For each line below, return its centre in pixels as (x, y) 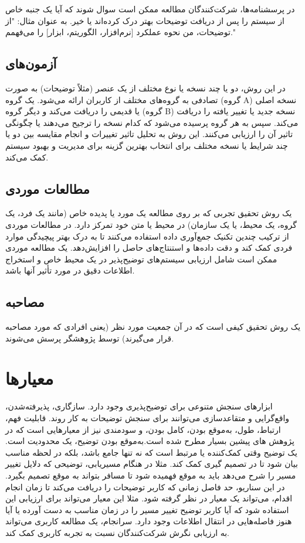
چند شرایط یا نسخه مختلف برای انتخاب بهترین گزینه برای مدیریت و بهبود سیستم (147, 145)
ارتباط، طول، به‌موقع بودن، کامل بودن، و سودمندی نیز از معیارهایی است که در (143, 429)
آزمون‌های (31, 64)
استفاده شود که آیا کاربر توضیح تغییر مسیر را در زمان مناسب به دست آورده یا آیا (147, 509)
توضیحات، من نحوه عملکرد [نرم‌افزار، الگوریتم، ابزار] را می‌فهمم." (121, 32)
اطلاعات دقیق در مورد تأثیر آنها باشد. (70, 270)
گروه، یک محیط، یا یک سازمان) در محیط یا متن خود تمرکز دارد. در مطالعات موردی (151, 224)
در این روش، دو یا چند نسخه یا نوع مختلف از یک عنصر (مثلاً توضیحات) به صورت (145, 88)
